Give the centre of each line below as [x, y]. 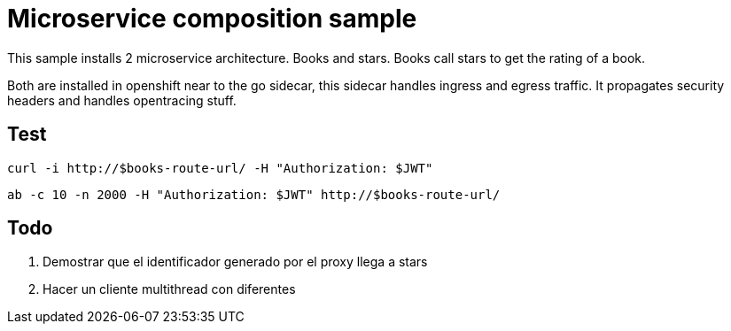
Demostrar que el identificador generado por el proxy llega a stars [235, 262]
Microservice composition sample [212, 19]
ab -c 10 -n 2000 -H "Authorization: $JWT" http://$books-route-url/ [254, 194]
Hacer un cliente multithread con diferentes [169, 289]
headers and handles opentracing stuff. [122, 100]
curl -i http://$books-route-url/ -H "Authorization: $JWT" [220, 168]
